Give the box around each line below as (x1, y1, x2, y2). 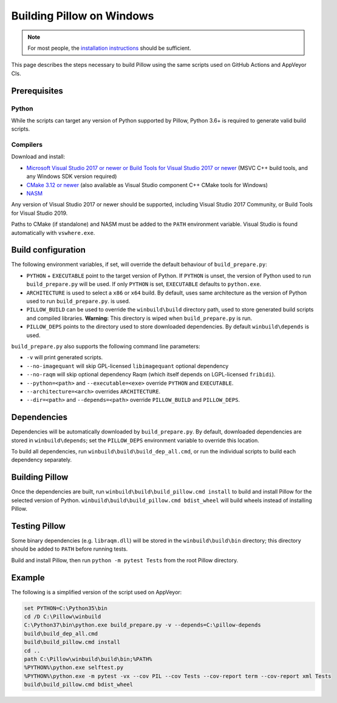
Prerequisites (11, 86, 63, 96)
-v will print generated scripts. (26, 354, 103, 361)
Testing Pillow (11, 521, 66, 531)
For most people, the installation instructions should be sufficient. (27, 44, 191, 52)
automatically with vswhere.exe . (11, 229, 95, 236)
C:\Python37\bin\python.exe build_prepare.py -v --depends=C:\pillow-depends (24, 622, 261, 628)
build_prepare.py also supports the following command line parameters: (11, 342, 200, 350)
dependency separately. (11, 456, 72, 464)
